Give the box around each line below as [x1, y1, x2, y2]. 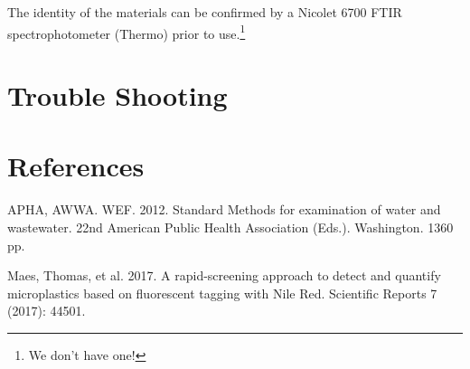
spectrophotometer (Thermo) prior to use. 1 [7, 21, 246, 43]
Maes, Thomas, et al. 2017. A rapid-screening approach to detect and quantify [7, 266, 441, 285]
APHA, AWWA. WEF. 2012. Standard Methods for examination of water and [7, 200, 441, 219]
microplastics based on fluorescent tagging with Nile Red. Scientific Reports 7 [7, 283, 437, 302]
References [7, 147, 145, 184]
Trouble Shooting [7, 77, 228, 114]
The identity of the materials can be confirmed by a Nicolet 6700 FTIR [7, 3, 402, 21]
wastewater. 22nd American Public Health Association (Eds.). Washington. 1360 [7, 217, 454, 236]
